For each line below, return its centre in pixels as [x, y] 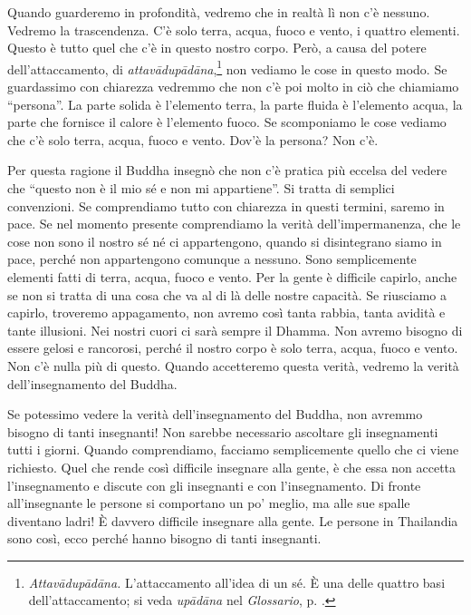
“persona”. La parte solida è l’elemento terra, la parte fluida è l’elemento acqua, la [235, 104]
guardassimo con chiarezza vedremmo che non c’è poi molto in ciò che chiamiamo [233, 87]
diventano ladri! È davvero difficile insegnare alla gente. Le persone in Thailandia [233, 520]
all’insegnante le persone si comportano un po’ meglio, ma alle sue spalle [209, 503]
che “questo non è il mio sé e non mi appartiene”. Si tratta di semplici [201, 188]
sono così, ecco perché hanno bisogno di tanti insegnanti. [164, 538]
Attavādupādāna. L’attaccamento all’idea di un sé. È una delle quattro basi [237, 582]
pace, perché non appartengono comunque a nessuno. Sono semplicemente [212, 259]
